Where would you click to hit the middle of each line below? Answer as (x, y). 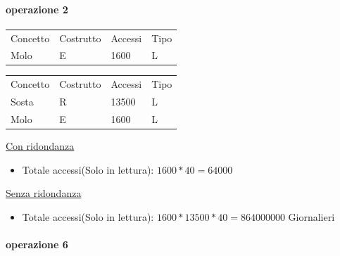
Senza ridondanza (44, 193)
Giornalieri (311, 216)
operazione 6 (37, 244)
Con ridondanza (40, 146)
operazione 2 (37, 9)
